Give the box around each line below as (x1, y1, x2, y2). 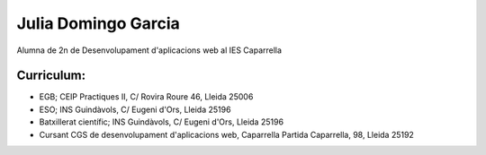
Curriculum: (16, 68, 86, 83)
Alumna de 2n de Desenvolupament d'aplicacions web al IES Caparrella (16, 45, 283, 56)
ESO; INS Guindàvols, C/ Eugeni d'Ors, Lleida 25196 (39, 104, 231, 115)
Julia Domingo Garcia (16, 13, 180, 33)
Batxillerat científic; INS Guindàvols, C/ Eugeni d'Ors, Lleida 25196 (39, 116, 283, 127)
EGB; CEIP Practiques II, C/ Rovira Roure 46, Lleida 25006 (39, 91, 254, 102)
